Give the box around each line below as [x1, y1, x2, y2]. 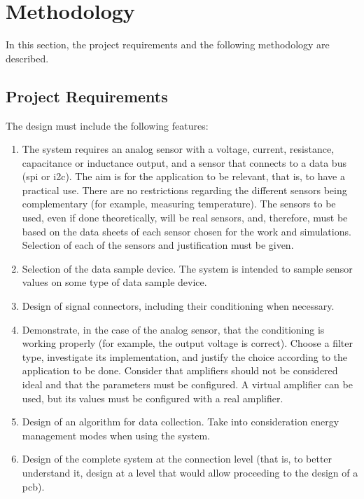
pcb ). [22, 479, 45, 493]
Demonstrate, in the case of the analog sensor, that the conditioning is [22, 322, 325, 336]
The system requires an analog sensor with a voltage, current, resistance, [22, 142, 335, 156]
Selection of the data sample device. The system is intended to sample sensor [22, 261, 353, 275]
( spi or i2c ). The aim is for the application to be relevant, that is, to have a [22, 169, 345, 184]
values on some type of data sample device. [22, 275, 207, 289]
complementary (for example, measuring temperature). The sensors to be [22, 196, 336, 211]
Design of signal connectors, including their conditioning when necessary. [22, 299, 335, 313]
